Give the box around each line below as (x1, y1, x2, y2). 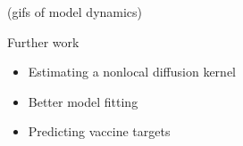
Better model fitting (28, 92, 138, 110)
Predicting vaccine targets (28, 122, 171, 141)
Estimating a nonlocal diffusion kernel (28, 62, 236, 81)
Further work (7, 32, 80, 51)
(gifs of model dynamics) (7, 3, 143, 20)
